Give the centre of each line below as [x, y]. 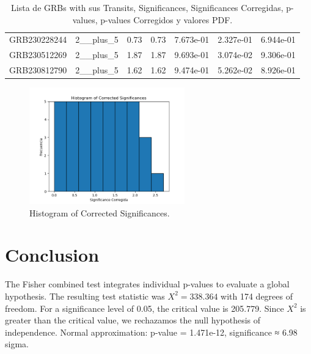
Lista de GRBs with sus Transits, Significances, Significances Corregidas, [147, 7]
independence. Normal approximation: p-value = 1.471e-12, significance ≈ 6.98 [151, 332]
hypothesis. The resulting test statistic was [85, 296]
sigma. [17, 344]
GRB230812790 [38, 70]
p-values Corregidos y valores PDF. [166, 19]
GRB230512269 [38, 55]
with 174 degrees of [257, 296]
